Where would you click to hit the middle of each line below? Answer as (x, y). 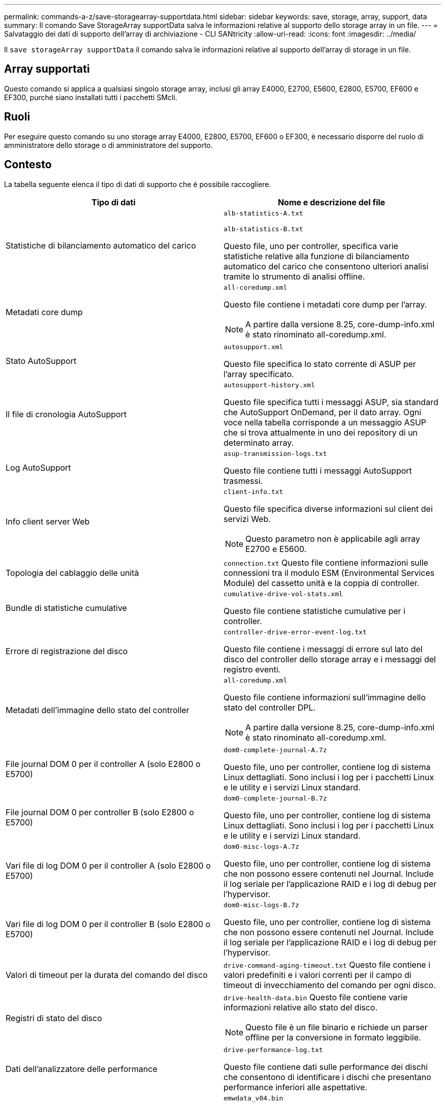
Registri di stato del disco (54, 1018)
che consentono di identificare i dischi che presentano (327, 1077)
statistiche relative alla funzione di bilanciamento (316, 256)
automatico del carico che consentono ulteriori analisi (326, 266)
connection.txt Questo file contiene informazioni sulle (326, 562)
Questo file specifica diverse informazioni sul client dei (328, 509)
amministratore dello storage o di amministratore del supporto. (108, 145)
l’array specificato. (259, 374)
